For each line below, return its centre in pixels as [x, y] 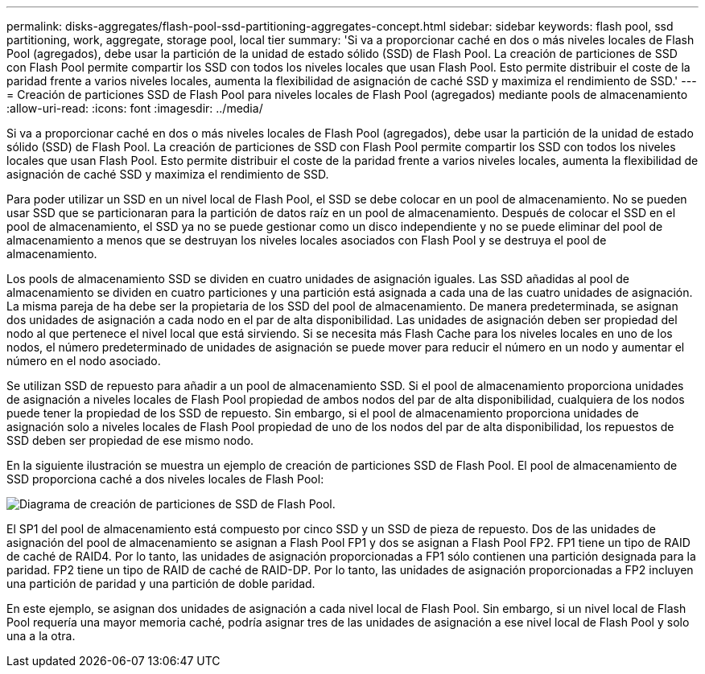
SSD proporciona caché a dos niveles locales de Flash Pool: [165, 479]
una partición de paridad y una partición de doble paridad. [161, 584]
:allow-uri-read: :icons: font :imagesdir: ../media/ [135, 108]
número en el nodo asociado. [84, 361]
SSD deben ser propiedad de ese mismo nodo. [130, 440]
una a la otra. [41, 636]
